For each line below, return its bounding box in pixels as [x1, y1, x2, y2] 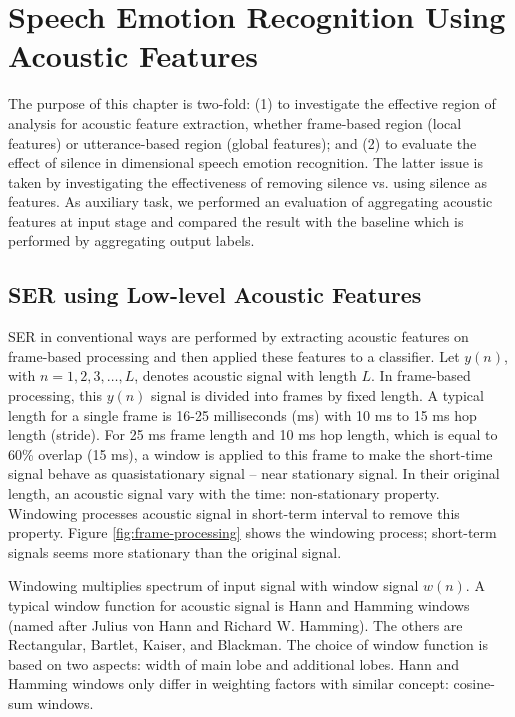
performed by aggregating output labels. [8, 230, 255, 251]
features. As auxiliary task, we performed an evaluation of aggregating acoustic [8, 191, 493, 212]
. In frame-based [371, 365, 471, 386]
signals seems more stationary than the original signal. [8, 541, 342, 562]
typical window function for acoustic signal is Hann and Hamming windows [8, 594, 470, 615]
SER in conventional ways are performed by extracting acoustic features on [8, 326, 469, 347]
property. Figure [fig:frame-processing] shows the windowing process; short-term [8, 522, 497, 543]
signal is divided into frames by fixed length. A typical [151, 385, 484, 406]
